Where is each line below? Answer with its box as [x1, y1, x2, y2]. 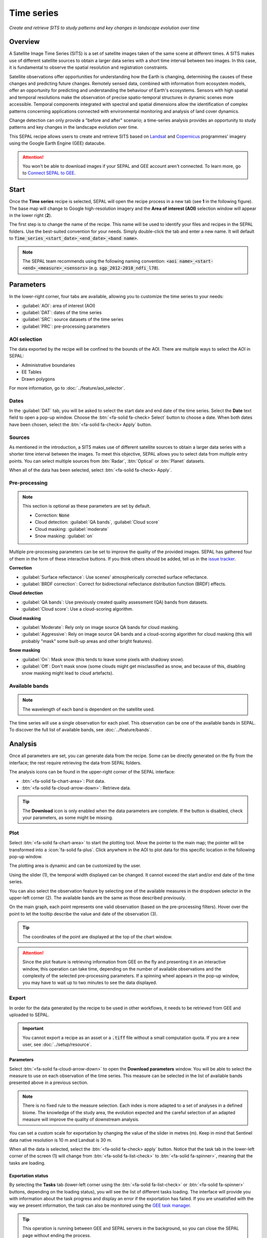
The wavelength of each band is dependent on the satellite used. [22, 706, 155, 712]
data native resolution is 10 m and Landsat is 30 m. [9, 1137, 112, 1143]
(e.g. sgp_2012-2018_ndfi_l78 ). [89, 265, 160, 271]
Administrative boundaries [21, 362, 75, 368]
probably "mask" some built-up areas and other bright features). [21, 638, 153, 644]
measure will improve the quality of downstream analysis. [22, 1116, 139, 1122]
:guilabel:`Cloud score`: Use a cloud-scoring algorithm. [21, 606, 133, 612]
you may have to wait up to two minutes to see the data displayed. [22, 980, 158, 985]
